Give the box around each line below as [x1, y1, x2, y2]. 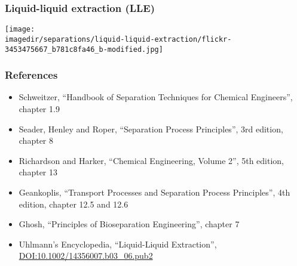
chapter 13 [19, 166, 58, 178]
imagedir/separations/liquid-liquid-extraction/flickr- [5, 35, 232, 44]
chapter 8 [19, 134, 54, 147]
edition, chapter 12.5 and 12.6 [19, 197, 128, 210]
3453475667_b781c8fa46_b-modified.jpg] [5, 45, 163, 54]
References [5, 67, 58, 82]
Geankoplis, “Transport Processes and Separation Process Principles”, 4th [19, 185, 290, 198]
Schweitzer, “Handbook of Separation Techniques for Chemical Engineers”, [19, 91, 293, 103]
